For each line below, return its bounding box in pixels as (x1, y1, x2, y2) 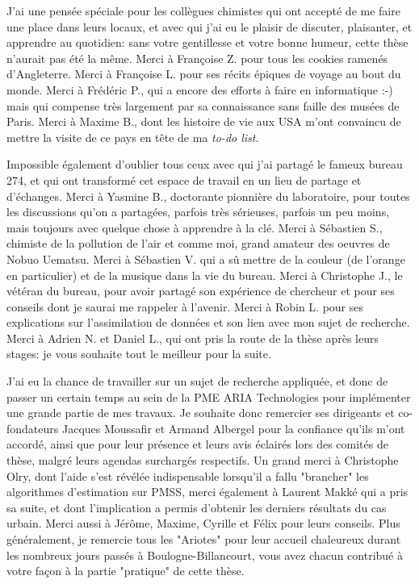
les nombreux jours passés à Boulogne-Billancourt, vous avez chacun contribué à (6, 546, 403, 563)
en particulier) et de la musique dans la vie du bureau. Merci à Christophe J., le (6, 266, 403, 283)
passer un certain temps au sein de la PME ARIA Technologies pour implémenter (6, 388, 411, 405)
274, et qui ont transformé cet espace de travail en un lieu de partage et (6, 171, 362, 188)
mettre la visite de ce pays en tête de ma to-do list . (6, 128, 259, 145)
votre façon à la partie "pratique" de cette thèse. (6, 562, 245, 579)
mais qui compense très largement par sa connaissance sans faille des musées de (6, 97, 400, 114)
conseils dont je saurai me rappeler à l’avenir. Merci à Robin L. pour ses (6, 298, 363, 315)
